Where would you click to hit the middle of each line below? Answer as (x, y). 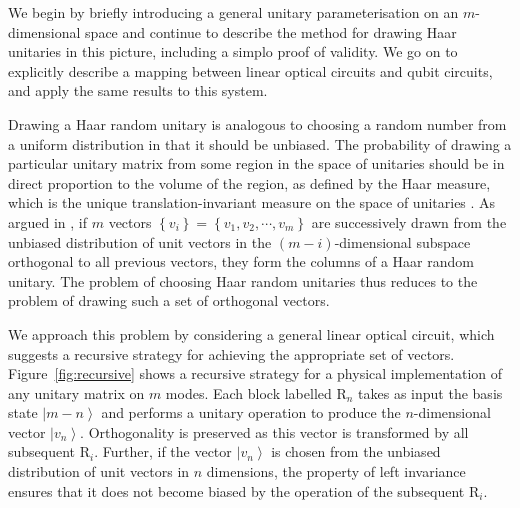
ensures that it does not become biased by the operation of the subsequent (236, 490)
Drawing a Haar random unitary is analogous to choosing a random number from (257, 123)
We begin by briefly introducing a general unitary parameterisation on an (233, 12)
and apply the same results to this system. (138, 90)
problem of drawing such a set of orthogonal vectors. (169, 300)
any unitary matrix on (76, 392)
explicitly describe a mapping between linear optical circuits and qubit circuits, (250, 70)
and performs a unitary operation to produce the (251, 412)
